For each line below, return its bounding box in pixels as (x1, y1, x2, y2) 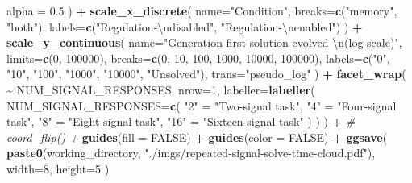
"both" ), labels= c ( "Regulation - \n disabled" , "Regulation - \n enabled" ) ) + (6, 18, 363, 35)
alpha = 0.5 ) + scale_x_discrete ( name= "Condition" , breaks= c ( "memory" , (6, 2, 397, 19)
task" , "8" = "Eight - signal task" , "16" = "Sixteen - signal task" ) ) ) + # (6, 113, 356, 130)
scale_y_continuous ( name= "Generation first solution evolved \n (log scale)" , (6, 34, 402, 51)
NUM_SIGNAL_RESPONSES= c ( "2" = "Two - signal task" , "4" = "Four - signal (6, 97, 397, 114)
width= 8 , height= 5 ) (6, 160, 110, 177)
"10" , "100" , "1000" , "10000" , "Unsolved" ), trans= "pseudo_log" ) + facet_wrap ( (6, 65, 406, 82)
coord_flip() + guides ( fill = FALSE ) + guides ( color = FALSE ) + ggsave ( (6, 128, 388, 145)
